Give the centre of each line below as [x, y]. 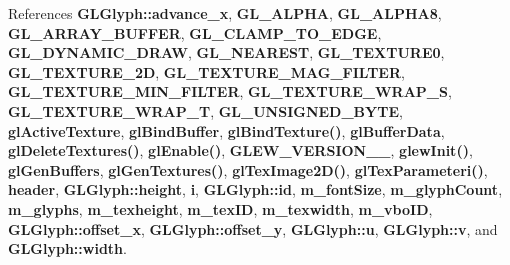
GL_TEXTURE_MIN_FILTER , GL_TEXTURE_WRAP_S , [230, 91]
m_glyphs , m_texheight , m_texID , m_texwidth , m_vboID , [220, 208]
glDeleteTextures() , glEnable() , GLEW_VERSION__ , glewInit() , [240, 150]
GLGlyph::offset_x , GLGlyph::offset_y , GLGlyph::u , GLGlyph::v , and [253, 228]
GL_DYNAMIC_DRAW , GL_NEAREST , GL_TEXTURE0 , [226, 52]
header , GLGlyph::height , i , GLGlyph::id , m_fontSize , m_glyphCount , [255, 189]
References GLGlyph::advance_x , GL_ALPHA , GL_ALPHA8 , [225, 13]
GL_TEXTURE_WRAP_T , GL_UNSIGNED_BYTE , [205, 110]
